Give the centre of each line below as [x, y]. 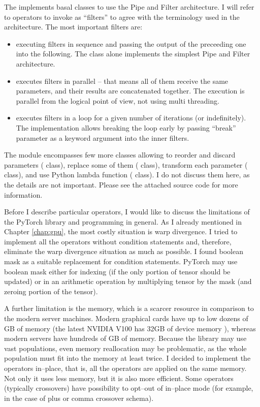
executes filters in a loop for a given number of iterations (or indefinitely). [131, 118]
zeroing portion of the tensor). [51, 291]
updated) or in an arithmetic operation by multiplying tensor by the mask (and [128, 281]
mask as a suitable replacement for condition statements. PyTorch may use [121, 261]
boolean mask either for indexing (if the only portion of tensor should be [117, 271]
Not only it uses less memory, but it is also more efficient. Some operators [119, 378]
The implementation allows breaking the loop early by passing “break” [126, 127]
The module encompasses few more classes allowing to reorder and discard [120, 155]
